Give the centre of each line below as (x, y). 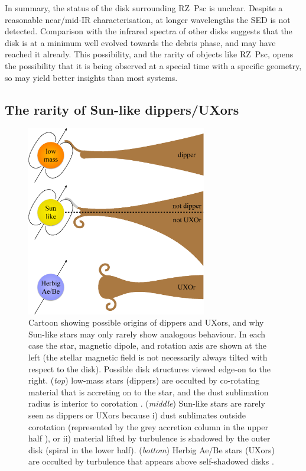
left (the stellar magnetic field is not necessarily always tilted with (148, 357)
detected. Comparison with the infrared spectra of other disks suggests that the (149, 31)
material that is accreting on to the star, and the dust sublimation (149, 392)
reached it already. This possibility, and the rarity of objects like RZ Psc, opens (149, 54)
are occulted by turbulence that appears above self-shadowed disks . (151, 461)
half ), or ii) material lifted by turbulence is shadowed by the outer (149, 438)
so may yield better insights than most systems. (91, 77)
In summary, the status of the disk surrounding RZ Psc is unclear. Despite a (144, 8)
